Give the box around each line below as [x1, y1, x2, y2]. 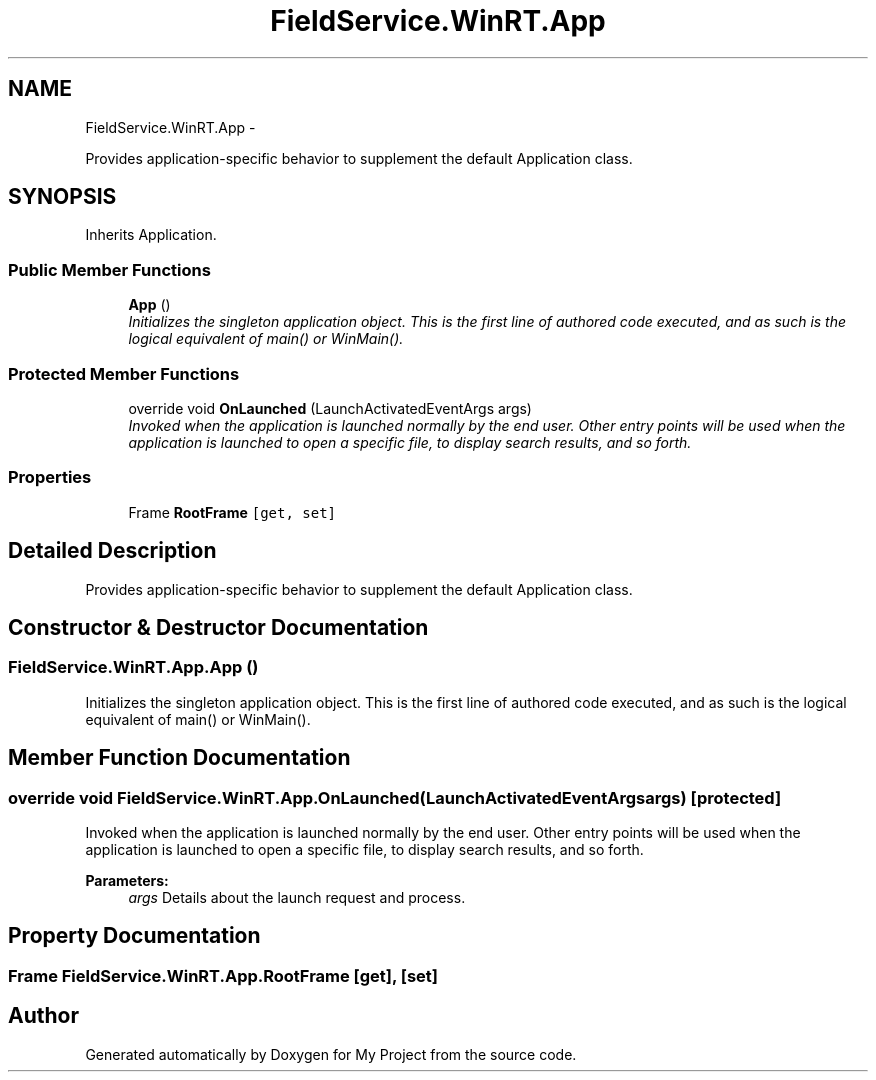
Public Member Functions [8, 259, 211, 280]
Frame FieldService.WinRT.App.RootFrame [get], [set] [8, 965, 439, 986]
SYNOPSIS [8, 184, 117, 210]
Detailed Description [8, 538, 217, 564]
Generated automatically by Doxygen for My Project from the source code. [85, 1045, 577, 1063]
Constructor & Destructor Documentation [8, 614, 429, 640]
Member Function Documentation [8, 745, 351, 771]
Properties [8, 467, 92, 488]
